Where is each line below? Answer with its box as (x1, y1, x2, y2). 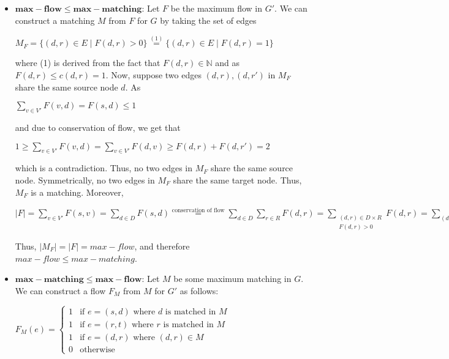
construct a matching (15, 13, 95, 26)
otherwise (80, 345, 115, 354)
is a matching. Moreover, (31, 185, 124, 198)
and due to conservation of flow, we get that (15, 120, 181, 133)
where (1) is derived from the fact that (15, 56, 160, 69)
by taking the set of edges (160, 13, 257, 26)
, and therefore (134, 240, 190, 252)
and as (215, 56, 240, 69)
